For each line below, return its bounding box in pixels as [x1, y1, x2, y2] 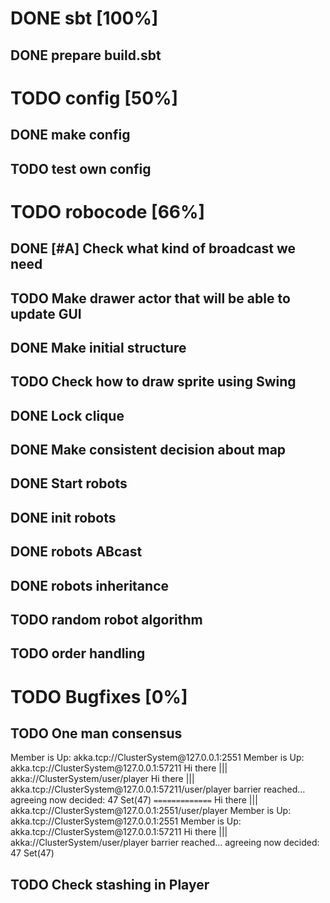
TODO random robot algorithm [10, 612, 203, 629]
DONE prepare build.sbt [10, 47, 162, 64]
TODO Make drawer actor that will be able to [10, 290, 291, 307]
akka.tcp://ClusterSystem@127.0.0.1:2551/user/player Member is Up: [10, 805, 292, 817]
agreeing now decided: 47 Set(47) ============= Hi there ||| [10, 794, 258, 806]
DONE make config [10, 127, 131, 144]
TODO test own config [10, 160, 152, 177]
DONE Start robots [10, 475, 128, 492]
